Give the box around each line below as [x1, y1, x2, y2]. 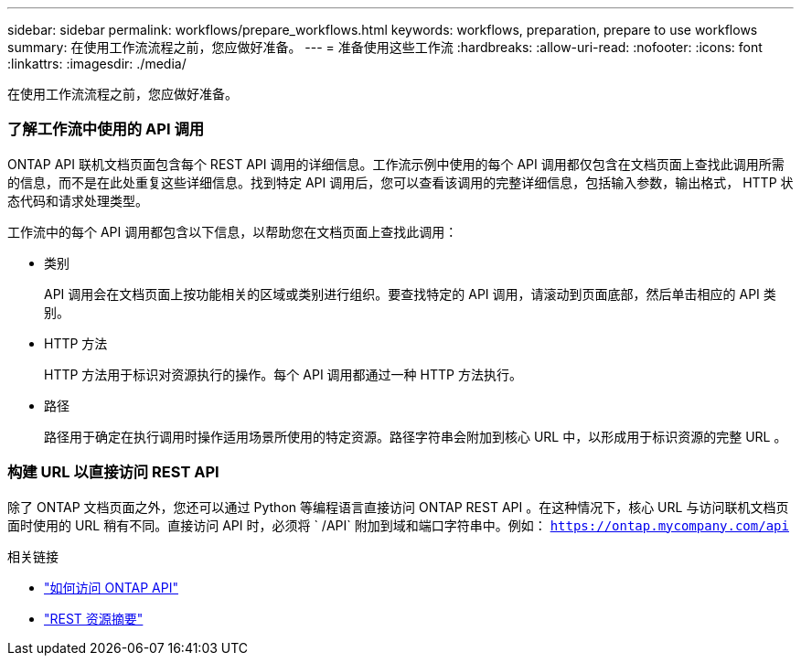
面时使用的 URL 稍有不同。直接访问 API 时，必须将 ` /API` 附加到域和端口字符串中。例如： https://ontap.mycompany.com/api [7, 517, 789, 533]
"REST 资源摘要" [44, 610, 144, 626]
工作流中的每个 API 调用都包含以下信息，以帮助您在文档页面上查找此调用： [7, 223, 458, 240]
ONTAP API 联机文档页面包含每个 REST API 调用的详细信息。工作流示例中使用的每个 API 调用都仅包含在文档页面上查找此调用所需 [7, 155, 785, 172]
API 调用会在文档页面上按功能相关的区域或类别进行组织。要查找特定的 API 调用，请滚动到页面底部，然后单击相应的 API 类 [44, 285, 776, 302]
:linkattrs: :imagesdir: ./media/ [7, 56, 187, 71]
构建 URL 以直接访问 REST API [7, 463, 219, 482]
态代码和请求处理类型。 [7, 192, 148, 209]
